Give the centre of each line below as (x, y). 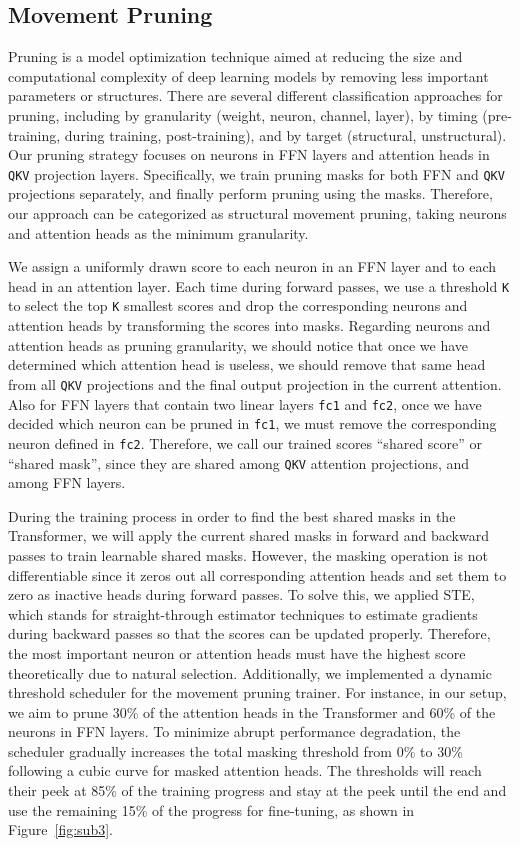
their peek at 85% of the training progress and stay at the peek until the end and (257, 790)
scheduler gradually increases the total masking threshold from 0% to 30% (235, 750)
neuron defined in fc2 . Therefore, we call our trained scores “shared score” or (245, 442)
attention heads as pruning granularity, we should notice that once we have (238, 344)
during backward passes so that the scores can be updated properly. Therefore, (249, 633)
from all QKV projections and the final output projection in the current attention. (255, 383)
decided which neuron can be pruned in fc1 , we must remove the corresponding (252, 423)
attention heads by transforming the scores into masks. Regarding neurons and (249, 325)
